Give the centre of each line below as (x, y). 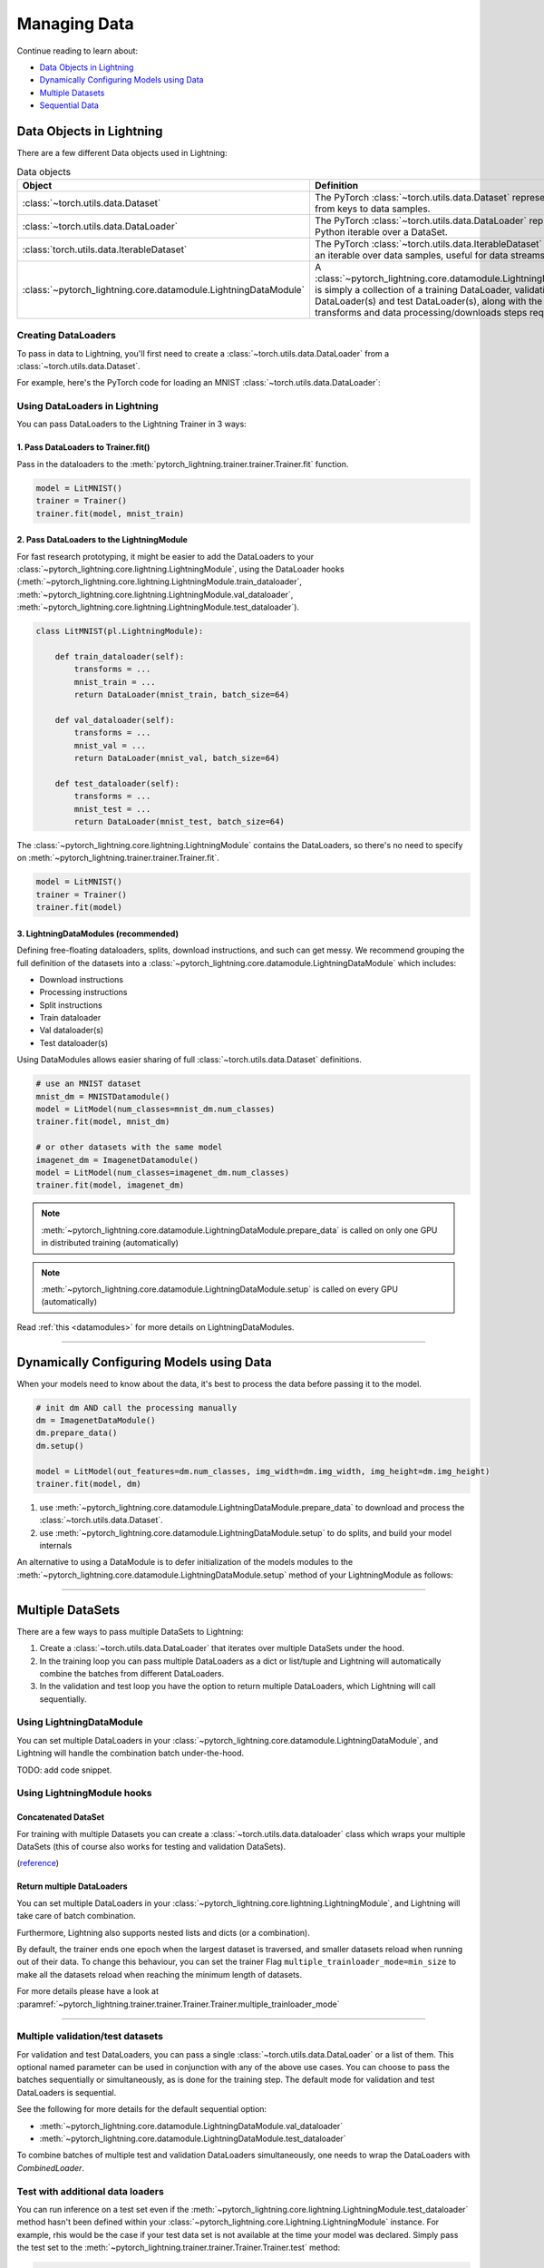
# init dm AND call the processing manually (136, 1408)
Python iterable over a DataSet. (381, 231)
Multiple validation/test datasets (90, 2037)
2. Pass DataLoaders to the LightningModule (102, 540)
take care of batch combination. (76, 1916)
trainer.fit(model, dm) (89, 1484)
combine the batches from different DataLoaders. (132, 1673)
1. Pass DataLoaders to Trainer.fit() (83, 447)
